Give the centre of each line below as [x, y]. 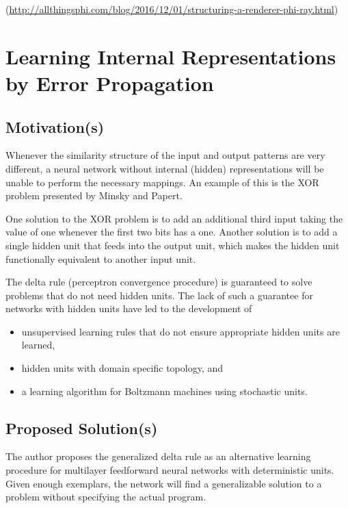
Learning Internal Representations [171, 56]
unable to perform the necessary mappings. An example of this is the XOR [162, 182]
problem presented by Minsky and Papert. [94, 195]
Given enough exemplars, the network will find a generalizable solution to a [164, 483]
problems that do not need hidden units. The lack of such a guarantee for [159, 295]
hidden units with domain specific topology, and [122, 368]
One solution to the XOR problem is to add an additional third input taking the [174, 218]
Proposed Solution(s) [82, 428]
